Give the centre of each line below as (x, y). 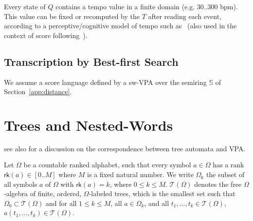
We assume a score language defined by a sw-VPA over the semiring (105, 82)
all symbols (21, 184)
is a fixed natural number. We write (140, 174)
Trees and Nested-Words (89, 125)
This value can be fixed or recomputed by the (72, 16)
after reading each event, (185, 16)
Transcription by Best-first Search (91, 61)
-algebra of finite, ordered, (43, 193)
